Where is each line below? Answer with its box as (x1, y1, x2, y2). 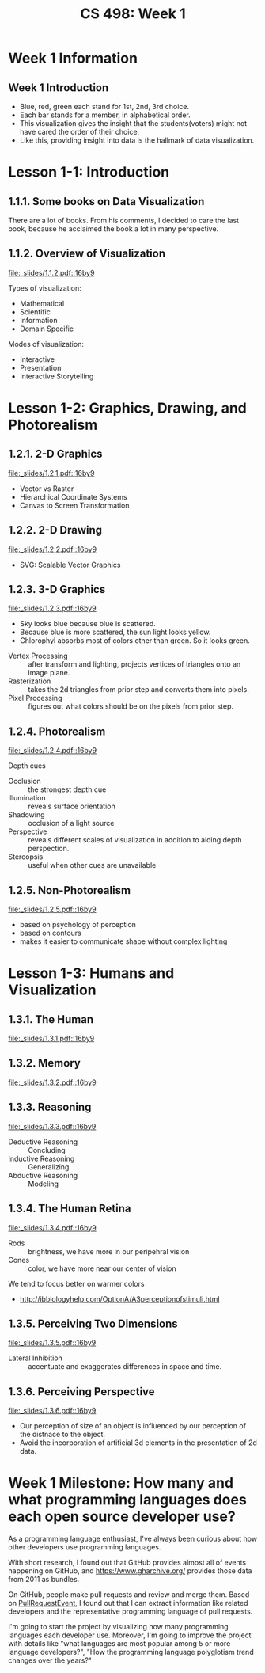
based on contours (19, 928, 81, 938)
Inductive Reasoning (8, 1154, 75, 1163)
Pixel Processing (8, 694, 62, 703)
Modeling (28, 1179, 59, 1188)
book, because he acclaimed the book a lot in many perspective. (8, 224, 219, 234)
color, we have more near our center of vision (28, 1264, 176, 1273)
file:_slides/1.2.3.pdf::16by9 (8, 603, 97, 614)
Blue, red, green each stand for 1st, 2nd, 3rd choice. (19, 102, 190, 111)
